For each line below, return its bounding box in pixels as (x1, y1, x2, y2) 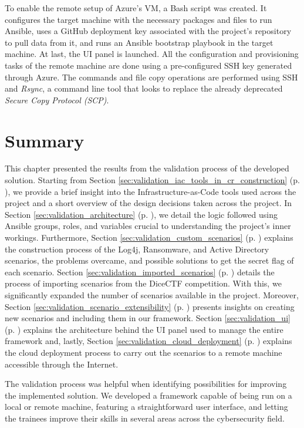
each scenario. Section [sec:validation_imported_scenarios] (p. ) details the (5, 265, 275, 278)
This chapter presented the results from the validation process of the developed (5, 162, 289, 174)
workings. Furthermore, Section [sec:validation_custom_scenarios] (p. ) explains (5, 231, 293, 244)
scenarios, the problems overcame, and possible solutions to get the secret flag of (5, 254, 294, 267)
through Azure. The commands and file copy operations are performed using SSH (5, 70, 298, 83)
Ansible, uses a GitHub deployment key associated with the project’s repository (5, 25, 292, 37)
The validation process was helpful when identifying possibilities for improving (5, 378, 287, 390)
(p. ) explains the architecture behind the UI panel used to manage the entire (5, 323, 283, 335)
